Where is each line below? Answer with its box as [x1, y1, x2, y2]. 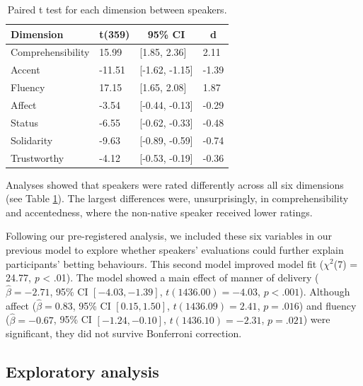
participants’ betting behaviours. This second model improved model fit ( [6, 256, 324, 271]
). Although [299, 283, 350, 298]
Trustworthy [11, 150, 64, 165]
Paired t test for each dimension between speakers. [7, 2, 227, 16]
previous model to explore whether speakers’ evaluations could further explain [6, 242, 344, 257]
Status [11, 115, 38, 129]
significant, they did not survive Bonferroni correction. [6, 326, 242, 341]
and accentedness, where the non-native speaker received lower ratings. [6, 204, 313, 219]
